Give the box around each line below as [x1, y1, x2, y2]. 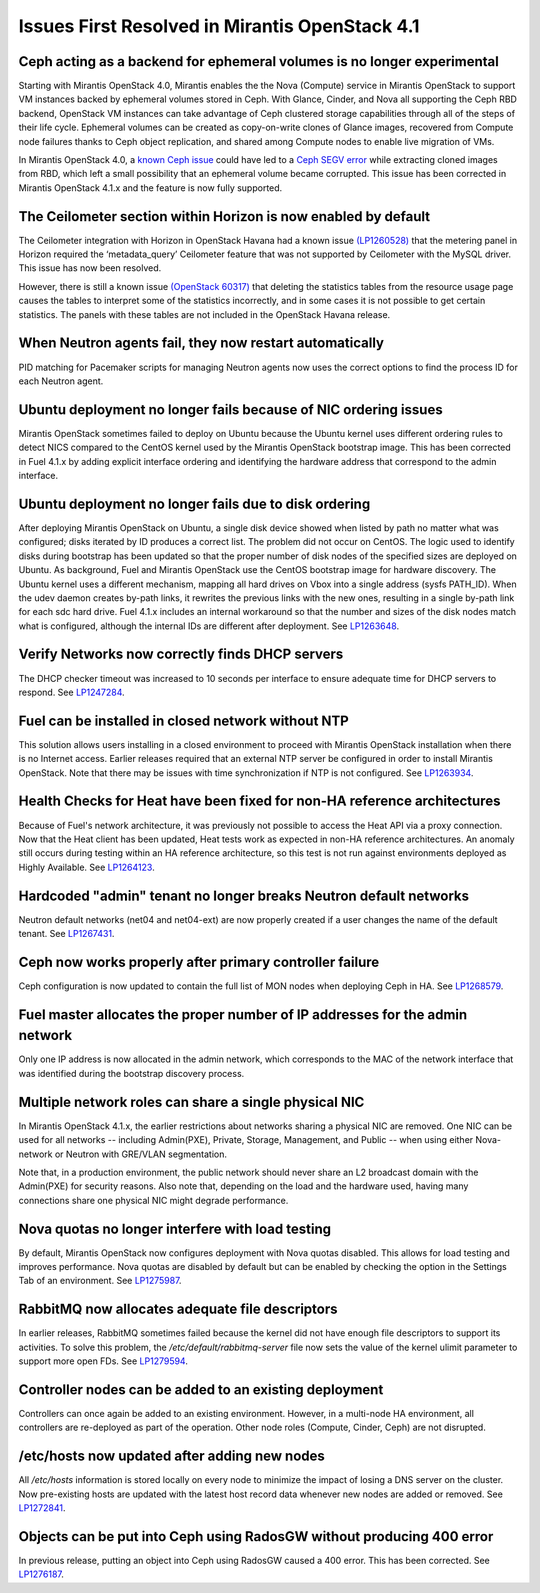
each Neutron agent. [18, 375, 104, 387]
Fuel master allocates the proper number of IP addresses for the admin [18, 1006, 468, 1023]
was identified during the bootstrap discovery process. [18, 1067, 245, 1079]
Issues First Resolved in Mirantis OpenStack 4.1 [18, 15, 420, 37]
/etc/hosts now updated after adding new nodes [18, 1448, 325, 1465]
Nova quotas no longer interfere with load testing [18, 1220, 332, 1237]
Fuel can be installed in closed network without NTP [18, 712, 349, 729]
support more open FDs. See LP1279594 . [18, 1355, 189, 1367]
